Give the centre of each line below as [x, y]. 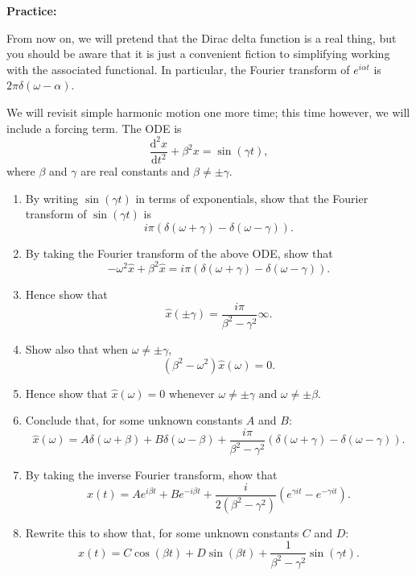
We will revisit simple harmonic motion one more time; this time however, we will [208, 112]
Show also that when [77, 348]
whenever [192, 393]
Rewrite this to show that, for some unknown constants [162, 532]
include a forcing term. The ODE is [94, 128]
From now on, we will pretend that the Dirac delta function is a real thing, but [202, 37]
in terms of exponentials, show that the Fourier [252, 198]
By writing [52, 198]
